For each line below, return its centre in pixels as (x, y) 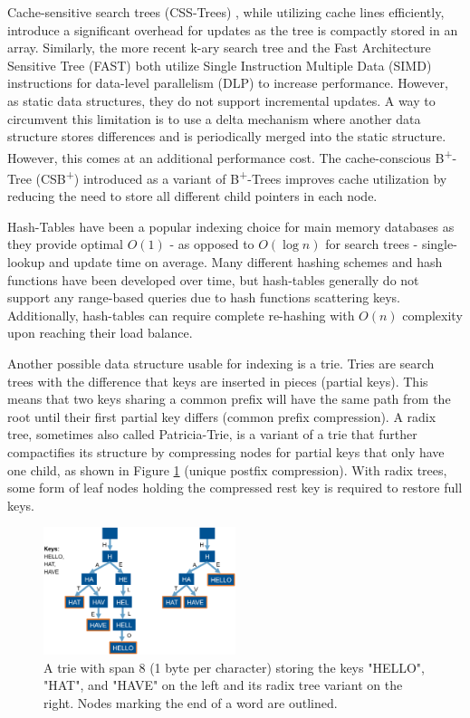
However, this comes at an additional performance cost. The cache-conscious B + (230, 156)
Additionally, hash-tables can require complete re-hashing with (181, 315)
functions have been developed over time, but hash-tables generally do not (213, 279)
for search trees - (372, 244)
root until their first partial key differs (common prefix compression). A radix (222, 416)
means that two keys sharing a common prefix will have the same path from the (229, 399)
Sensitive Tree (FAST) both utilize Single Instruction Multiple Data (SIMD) (220, 65)
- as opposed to (212, 244)
